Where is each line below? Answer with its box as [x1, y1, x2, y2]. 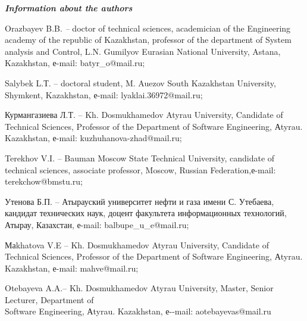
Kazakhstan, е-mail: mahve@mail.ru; [5, 261, 139, 274]
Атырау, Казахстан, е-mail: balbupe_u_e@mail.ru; [5, 218, 189, 230]
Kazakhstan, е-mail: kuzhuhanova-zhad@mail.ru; [5, 132, 182, 144]
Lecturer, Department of [5, 293, 94, 306]
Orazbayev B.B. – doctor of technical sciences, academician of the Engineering [5, 21, 291, 34]
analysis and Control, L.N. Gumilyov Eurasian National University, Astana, [5, 45, 281, 57]
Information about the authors [5, 2, 133, 14]
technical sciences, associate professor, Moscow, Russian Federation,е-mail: [5, 163, 276, 176]
